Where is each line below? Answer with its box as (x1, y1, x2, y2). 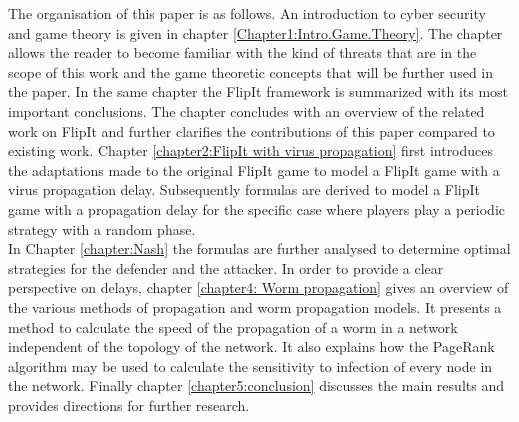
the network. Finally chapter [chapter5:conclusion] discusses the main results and (8, 375, 504, 396)
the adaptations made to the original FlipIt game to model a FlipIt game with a (8, 159, 500, 180)
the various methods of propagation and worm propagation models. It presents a (8, 296, 502, 317)
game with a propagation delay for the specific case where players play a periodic (8, 198, 506, 219)
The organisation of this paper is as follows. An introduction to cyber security (8, 3, 486, 23)
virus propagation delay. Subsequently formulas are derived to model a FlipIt (8, 179, 481, 200)
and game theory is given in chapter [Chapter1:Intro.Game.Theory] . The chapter (8, 22, 503, 43)
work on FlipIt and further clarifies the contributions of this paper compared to (8, 120, 495, 141)
